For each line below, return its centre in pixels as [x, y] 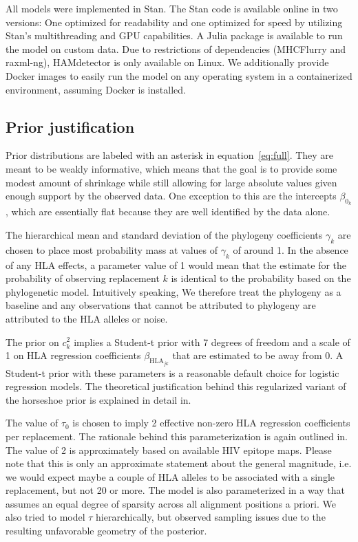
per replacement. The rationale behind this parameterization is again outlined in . [177, 436]
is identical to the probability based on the [261, 278]
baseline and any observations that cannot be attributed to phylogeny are [161, 305]
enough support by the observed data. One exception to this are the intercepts [171, 196]
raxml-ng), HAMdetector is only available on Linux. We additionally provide [167, 62]
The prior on [32, 342]
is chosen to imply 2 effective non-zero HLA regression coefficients [211, 423]
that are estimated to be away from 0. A [258, 355]
